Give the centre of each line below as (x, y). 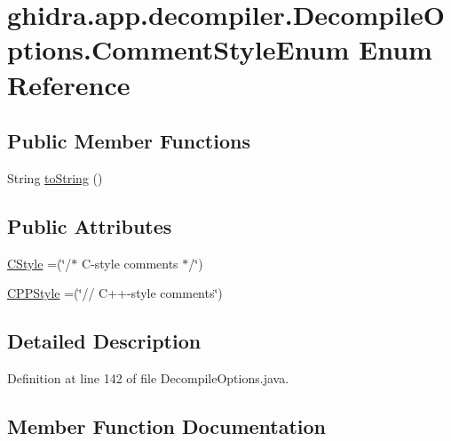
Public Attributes (90, 225)
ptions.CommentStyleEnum (178, 49)
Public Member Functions (129, 141)
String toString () (55, 177)
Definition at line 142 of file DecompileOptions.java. (148, 378)
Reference (69, 84)
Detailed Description (104, 341)
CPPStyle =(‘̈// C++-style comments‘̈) (115, 293)
